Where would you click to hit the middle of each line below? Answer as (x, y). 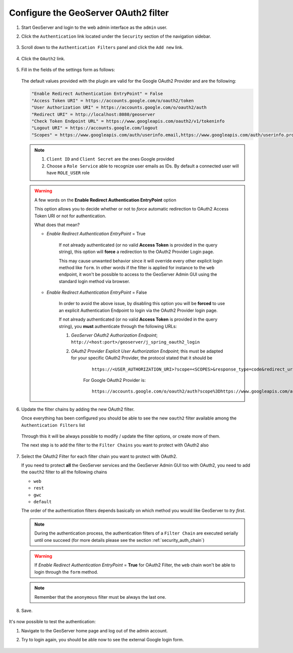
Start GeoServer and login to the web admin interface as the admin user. (94, 27)
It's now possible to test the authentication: (52, 622)
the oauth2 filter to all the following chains (64, 472)
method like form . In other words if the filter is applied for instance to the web (137, 267)
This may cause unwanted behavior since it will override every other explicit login (141, 261)
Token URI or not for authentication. (70, 216)
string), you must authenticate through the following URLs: (118, 326)
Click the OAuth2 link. (43, 58)
